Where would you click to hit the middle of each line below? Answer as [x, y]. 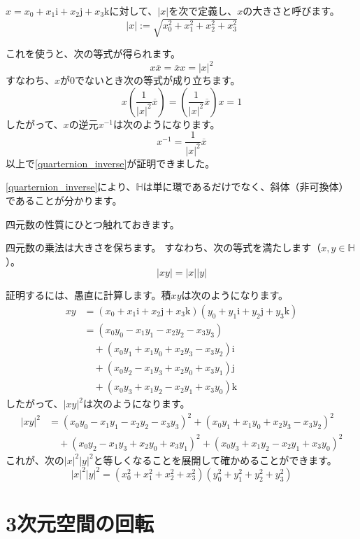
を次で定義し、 [203, 10]
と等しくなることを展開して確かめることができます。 [215, 460]
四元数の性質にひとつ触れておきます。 [93, 224]
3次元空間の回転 [80, 523]
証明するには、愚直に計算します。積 [88, 295]
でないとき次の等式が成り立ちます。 [158, 80]
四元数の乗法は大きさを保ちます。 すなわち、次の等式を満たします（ [164, 247]
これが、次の [35, 460]
